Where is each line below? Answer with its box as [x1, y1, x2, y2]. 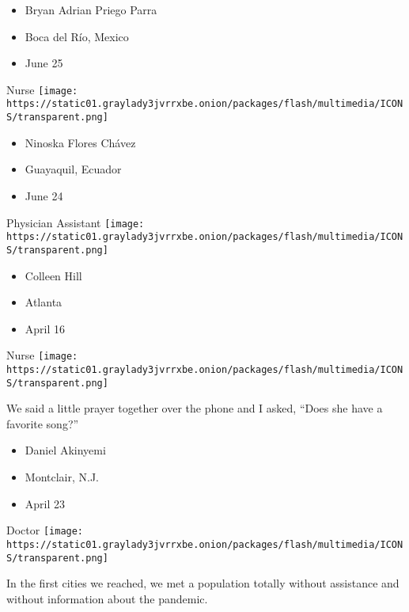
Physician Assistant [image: [6, 214, 145, 230]
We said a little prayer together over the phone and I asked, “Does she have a [6, 400, 383, 416]
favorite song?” [6, 415, 79, 431]
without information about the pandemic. [6, 590, 208, 606]
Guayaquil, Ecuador [25, 161, 122, 177]
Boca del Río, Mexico [25, 28, 129, 44]
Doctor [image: [6, 522, 84, 538]
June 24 [25, 187, 63, 203]
